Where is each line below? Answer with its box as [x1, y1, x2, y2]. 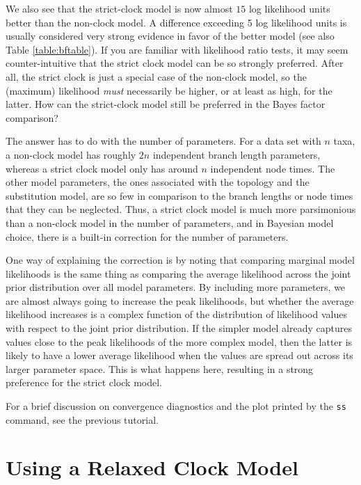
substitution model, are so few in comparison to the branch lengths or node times [6, 188, 353, 202]
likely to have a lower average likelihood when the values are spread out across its [6, 348, 353, 363]
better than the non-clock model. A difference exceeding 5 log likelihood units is [6, 15, 347, 29]
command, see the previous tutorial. [6, 412, 159, 427]
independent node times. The [210, 161, 335, 175]
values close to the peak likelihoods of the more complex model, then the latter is [6, 334, 353, 349]
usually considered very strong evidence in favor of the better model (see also [6, 29, 335, 43]
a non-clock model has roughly [6, 147, 136, 161]
